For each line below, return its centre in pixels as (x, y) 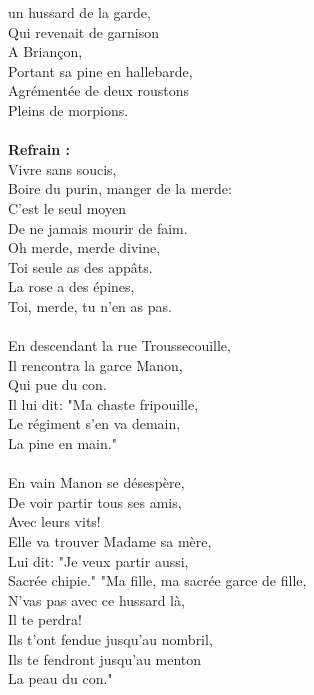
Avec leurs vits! (54, 521)
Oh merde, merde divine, (84, 247)
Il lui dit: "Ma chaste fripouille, (103, 403)
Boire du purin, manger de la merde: (120, 188)
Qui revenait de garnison (84, 31)
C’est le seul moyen (67, 207)
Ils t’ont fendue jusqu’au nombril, (110, 639)
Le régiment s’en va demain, (94, 423)
